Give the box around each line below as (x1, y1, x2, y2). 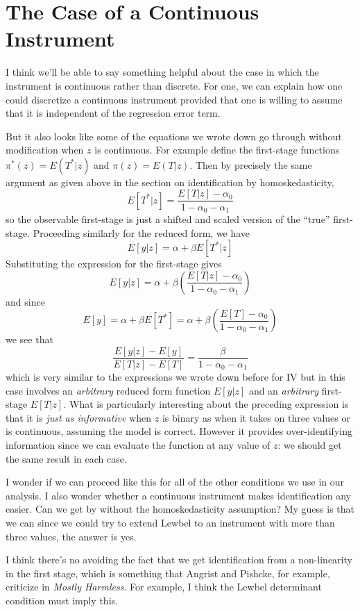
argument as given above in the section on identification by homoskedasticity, (6, 174, 334, 189)
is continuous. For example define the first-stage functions (94, 142, 340, 157)
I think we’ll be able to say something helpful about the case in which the (6, 65, 319, 79)
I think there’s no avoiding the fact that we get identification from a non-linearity (6, 552, 352, 567)
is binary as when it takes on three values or (162, 410, 350, 424)
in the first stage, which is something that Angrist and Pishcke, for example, (6, 565, 330, 580)
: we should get (277, 437, 342, 452)
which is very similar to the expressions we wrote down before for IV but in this (6, 370, 345, 384)
